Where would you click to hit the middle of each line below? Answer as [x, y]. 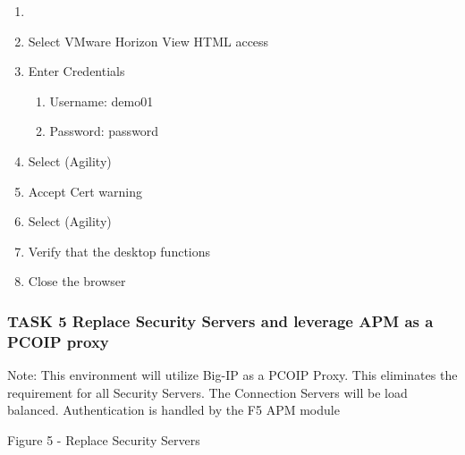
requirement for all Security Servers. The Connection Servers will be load [207, 392]
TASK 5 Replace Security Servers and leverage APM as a [220, 320]
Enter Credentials [76, 71]
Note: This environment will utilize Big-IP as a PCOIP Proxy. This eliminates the [232, 375]
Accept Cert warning [85, 191]
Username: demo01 [101, 101]
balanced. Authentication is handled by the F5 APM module [173, 410]
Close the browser [77, 281]
